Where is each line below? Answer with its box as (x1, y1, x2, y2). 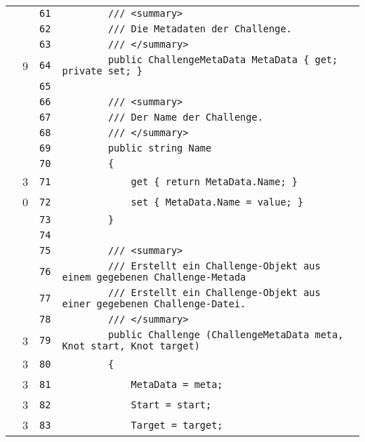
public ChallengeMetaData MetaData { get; (107, 54, 338, 65)
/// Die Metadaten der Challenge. (107, 23, 292, 34)
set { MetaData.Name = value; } (131, 196, 304, 208)
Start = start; (131, 399, 212, 410)
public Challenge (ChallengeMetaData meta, (107, 329, 344, 340)
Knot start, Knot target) (62, 340, 200, 351)
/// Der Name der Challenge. (107, 112, 263, 123)
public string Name (107, 142, 212, 154)
